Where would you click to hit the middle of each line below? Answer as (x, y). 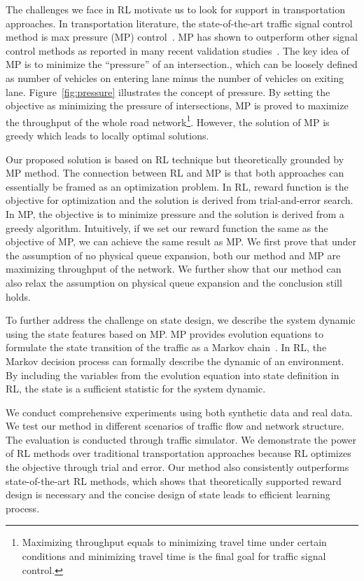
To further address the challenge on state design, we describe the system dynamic (181, 320)
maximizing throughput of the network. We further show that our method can (174, 269)
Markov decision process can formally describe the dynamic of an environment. (175, 361)
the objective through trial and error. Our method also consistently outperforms (177, 467)
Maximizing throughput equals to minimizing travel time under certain (174, 542)
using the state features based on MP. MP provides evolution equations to (165, 333)
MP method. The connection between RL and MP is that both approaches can (175, 173)
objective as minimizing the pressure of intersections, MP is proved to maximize (177, 105)
